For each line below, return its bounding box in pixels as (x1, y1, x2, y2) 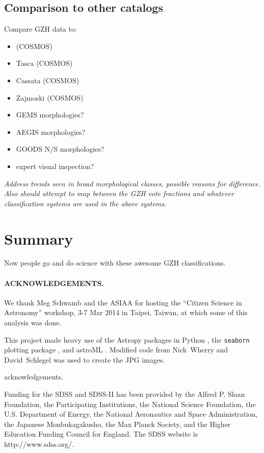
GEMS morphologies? (16, 109, 84, 120)
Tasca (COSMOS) (16, 58, 73, 68)
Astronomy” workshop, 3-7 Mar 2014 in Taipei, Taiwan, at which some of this (4, 307, 248, 318)
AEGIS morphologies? (16, 126, 86, 137)
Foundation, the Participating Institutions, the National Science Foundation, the (4, 398, 256, 409)
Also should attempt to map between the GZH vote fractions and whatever (4, 188, 234, 199)
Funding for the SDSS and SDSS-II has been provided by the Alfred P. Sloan (4, 389, 245, 399)
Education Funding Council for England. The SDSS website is (4, 428, 198, 439)
